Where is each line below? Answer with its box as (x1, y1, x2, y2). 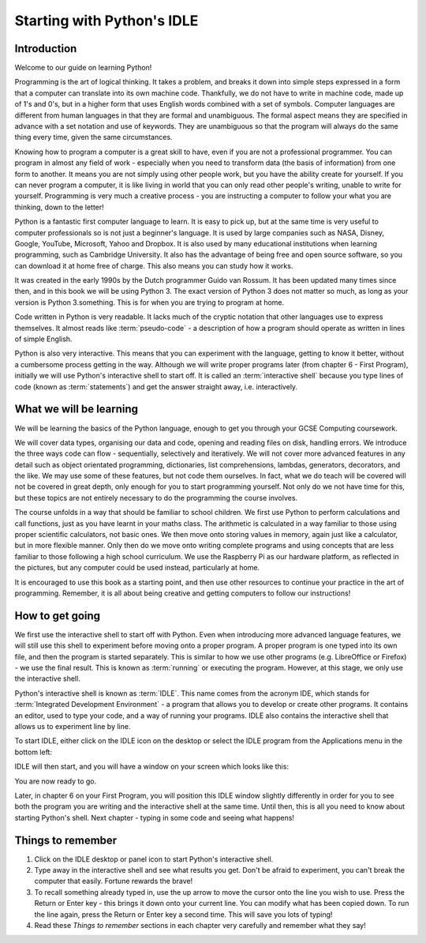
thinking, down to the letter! (14, 202, 104, 212)
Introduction (14, 42, 77, 55)
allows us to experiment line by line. (14, 722, 131, 731)
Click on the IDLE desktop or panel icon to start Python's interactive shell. (34, 854, 274, 864)
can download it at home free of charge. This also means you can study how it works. (14, 261, 293, 270)
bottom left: (14, 747, 53, 757)
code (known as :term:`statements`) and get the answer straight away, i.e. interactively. (14, 381, 298, 391)
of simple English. (14, 334, 73, 344)
